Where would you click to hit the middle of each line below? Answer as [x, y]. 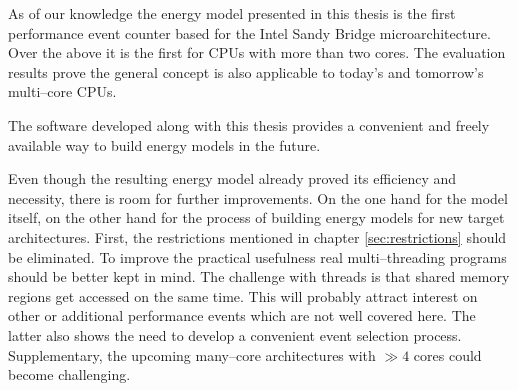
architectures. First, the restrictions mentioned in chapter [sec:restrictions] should [257, 236]
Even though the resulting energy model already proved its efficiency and [232, 178]
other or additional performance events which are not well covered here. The [242, 315]
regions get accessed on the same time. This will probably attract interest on [243, 295]
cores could [447, 354]
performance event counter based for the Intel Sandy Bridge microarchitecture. [249, 32]
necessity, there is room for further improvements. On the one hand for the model [258, 197]
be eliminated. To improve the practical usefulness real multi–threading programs [257, 256]
